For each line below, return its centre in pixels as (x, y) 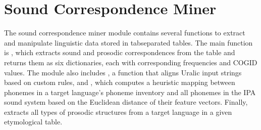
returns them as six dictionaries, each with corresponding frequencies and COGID (131, 62)
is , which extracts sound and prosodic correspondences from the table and (120, 52)
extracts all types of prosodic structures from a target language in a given (118, 112)
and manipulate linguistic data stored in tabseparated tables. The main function (128, 42)
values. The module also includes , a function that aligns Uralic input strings (123, 72)
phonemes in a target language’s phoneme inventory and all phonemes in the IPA (130, 92)
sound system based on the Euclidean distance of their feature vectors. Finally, (126, 102)
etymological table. (33, 122)
